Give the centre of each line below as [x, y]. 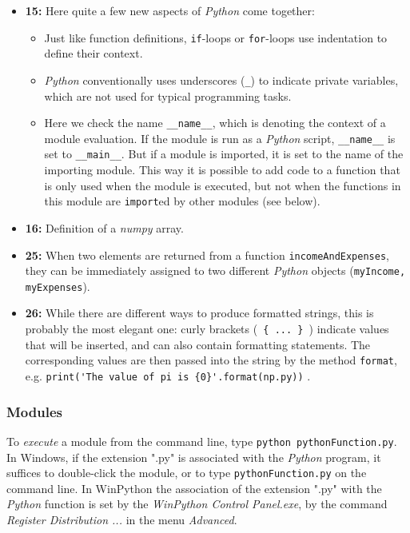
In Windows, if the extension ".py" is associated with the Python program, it [194, 457]
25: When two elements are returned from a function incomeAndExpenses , [207, 255]
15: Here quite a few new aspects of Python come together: [170, 10]
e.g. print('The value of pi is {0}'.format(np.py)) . [168, 375]
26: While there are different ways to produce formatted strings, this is [199, 313]
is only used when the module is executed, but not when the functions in [223, 185]
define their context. [94, 53]
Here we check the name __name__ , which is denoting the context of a [215, 123]
